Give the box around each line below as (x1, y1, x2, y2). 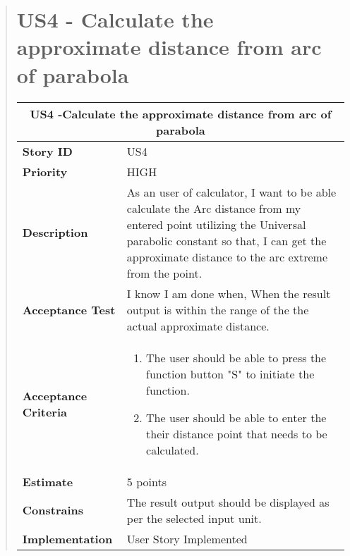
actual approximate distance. (126, 317, 270, 334)
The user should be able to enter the (146, 409, 327, 426)
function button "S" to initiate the (146, 365, 315, 382)
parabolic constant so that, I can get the (126, 232, 327, 249)
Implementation (22, 530, 113, 547)
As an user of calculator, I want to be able (126, 183, 337, 200)
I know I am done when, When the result (126, 285, 331, 302)
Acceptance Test (22, 301, 116, 318)
